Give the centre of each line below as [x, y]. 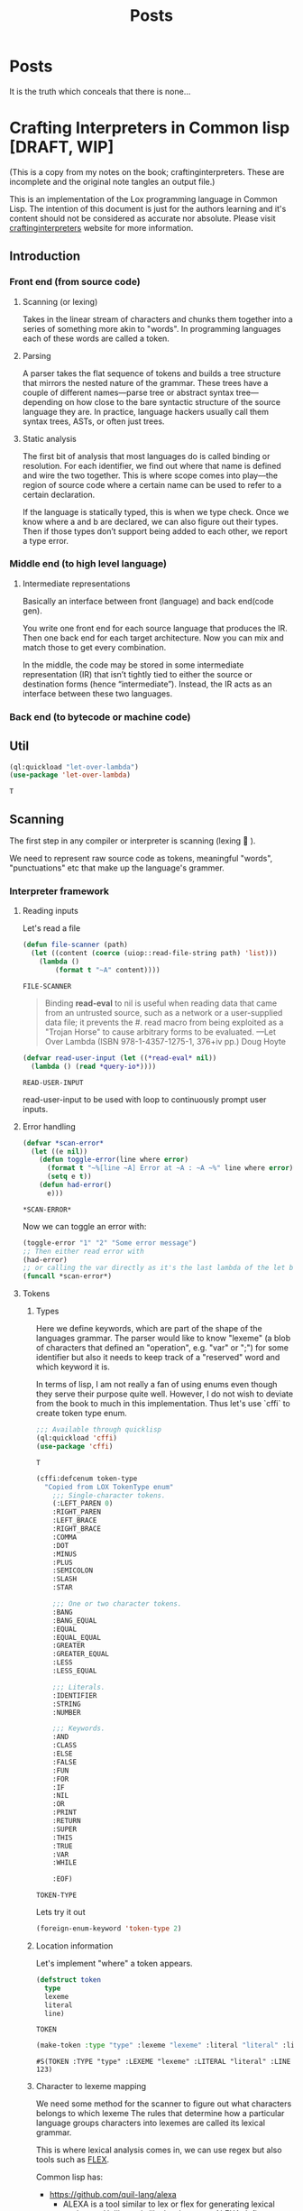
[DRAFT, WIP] [62, 147]
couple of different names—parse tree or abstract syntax [128, 392]
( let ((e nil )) [60, 1151]
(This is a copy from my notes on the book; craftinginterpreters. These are [147, 171]
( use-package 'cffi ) [74, 1446]
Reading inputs [50, 911]
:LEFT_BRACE [75, 1521]
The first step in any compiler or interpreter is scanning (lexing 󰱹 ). [133, 841]
